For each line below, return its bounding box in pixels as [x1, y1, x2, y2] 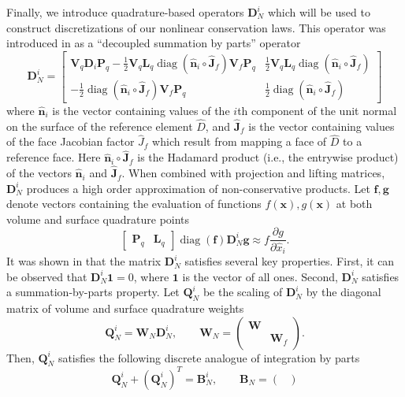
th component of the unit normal [237, 102, 397, 118]
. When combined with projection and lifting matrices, [121, 165, 385, 181]
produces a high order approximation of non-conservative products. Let [26, 180, 370, 196]
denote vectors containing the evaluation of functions [6, 195, 262, 212]
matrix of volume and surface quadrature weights [6, 300, 244, 317]
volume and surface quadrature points [6, 210, 190, 227]
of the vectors [6, 165, 72, 181]
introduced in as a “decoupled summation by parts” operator [6, 35, 301, 51]
